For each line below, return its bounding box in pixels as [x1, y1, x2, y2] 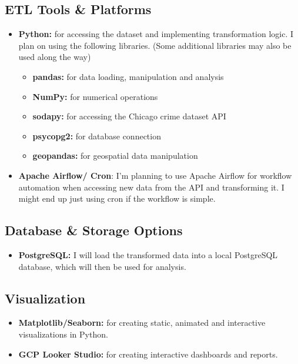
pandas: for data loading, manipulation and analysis [32, 70, 224, 82]
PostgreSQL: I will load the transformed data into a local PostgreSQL [18, 248, 278, 261]
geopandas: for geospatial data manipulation [32, 149, 198, 162]
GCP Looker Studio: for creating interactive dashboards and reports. [18, 348, 278, 360]
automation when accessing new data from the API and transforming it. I [18, 181, 284, 193]
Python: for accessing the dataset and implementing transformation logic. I [18, 28, 294, 40]
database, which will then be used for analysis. [18, 260, 186, 272]
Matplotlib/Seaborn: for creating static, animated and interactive [18, 316, 266, 329]
